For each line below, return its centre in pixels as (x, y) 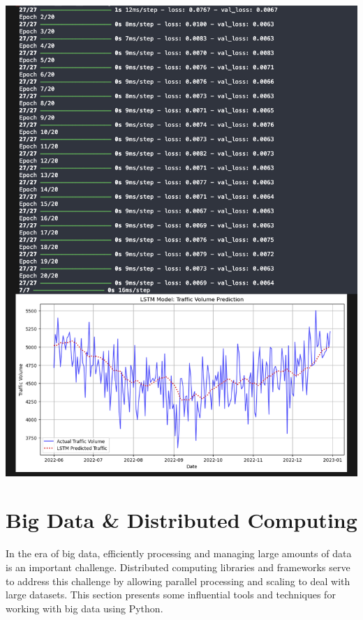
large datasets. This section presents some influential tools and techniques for (171, 595)
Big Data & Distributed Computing (181, 520)
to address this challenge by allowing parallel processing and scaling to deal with (178, 581)
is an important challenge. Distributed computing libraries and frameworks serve (178, 567)
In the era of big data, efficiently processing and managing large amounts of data (179, 553)
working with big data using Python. (84, 608)
